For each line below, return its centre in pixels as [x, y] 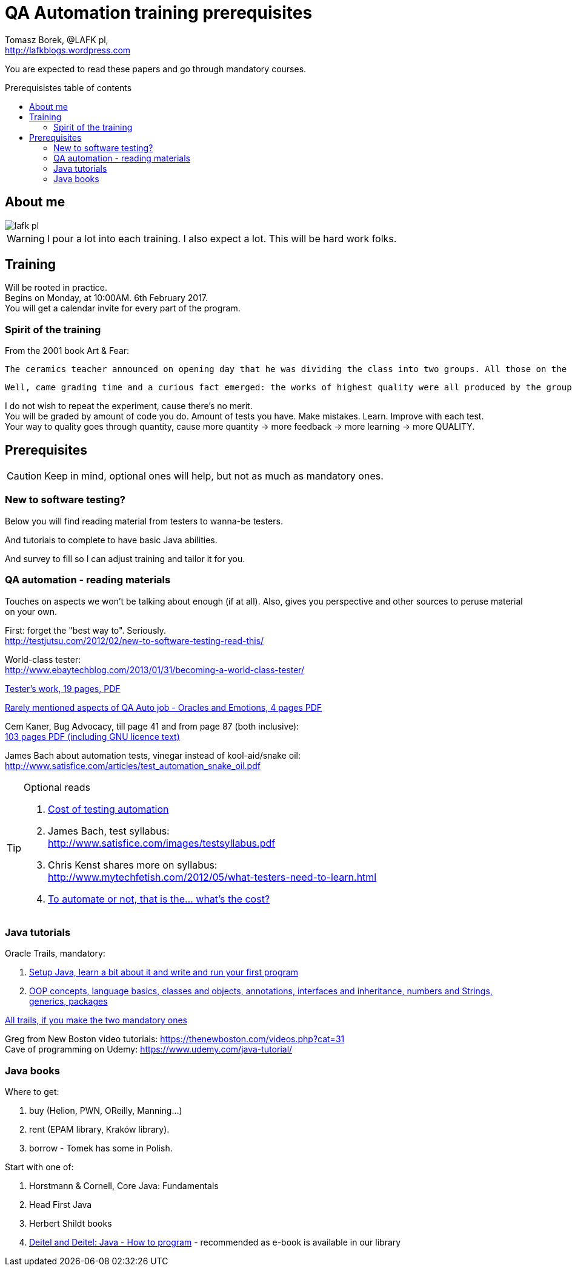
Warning [26, 238]
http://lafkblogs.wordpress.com [68, 50]
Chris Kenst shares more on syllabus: [133, 865]
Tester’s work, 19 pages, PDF [63, 688]
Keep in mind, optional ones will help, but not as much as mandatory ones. [214, 476]
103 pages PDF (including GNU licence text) [92, 736]
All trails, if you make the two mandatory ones [96, 1020]
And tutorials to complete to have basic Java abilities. [111, 540]
